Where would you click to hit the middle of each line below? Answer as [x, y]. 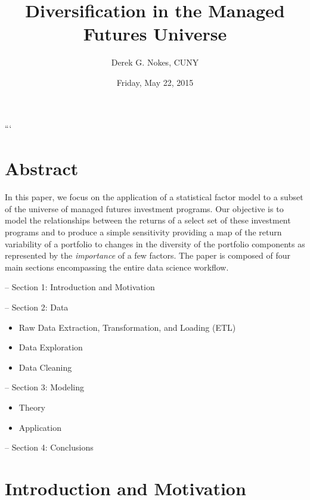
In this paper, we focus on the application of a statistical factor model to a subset [154, 197]
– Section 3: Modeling [45, 387]
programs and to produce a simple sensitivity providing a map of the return [143, 232]
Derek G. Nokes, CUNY [155, 62]
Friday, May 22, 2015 [155, 82]
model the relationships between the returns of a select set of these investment [148, 220]
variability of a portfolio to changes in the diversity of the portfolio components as [155, 243]
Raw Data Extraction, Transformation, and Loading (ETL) [127, 327]
